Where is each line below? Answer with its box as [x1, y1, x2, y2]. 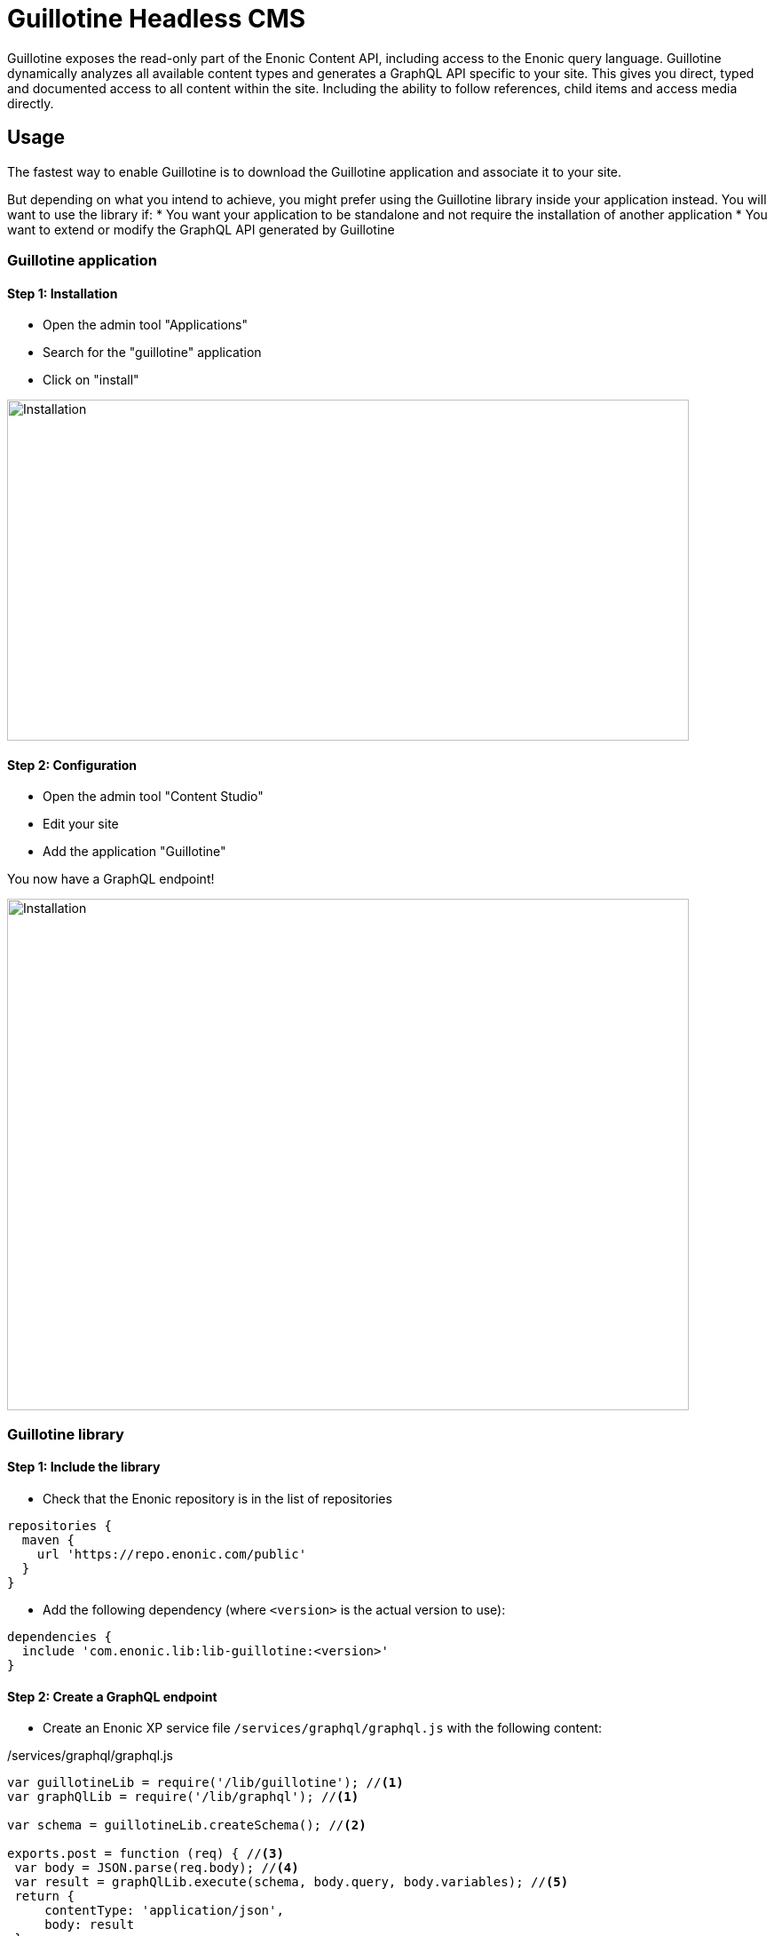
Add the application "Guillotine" [43, 844, 226, 860]
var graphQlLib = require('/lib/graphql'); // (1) [7, 1789, 359, 1805]
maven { [21, 1533, 75, 1547]
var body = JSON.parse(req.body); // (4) [14, 1861, 299, 1876]
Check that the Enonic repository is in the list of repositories [43, 1491, 392, 1506]
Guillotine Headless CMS [7, 4, 306, 34]
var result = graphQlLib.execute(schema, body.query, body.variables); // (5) [14, 1875, 569, 1890]
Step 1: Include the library [7, 1459, 161, 1475]
